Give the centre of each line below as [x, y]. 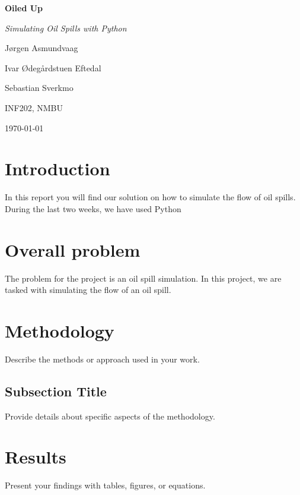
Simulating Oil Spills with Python [66, 28]
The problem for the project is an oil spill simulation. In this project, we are [143, 278]
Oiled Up [24, 8]
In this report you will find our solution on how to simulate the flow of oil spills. [150, 197]
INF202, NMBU [34, 107]
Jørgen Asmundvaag [42, 48]
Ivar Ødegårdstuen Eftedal [53, 67]
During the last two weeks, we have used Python [93, 208]
